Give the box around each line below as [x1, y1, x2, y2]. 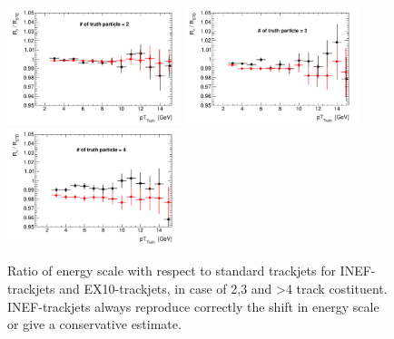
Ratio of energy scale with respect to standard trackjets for [7, 261, 336, 280]
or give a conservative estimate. [7, 315, 182, 334]
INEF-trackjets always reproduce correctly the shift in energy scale [7, 296, 379, 315]
